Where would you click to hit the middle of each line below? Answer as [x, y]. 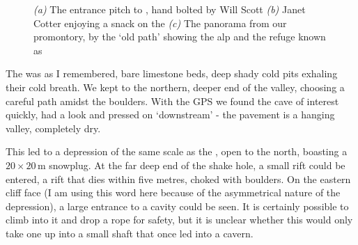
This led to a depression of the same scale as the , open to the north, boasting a [177, 151]
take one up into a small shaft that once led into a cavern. [130, 233]
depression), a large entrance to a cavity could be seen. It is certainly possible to [177, 206]
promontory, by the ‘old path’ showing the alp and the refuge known [180, 37]
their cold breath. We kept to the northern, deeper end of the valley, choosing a [175, 87]
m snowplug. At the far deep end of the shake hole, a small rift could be [191, 165]
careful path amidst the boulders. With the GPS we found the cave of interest [172, 101]
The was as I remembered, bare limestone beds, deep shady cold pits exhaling [172, 73]
